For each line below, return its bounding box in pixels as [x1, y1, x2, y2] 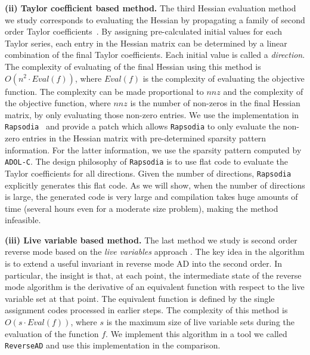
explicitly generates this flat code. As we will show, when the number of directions [5, 178, 305, 191]
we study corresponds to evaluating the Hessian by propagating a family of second [5, 13, 305, 26]
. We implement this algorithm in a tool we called [106, 327, 287, 339]
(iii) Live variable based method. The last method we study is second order [5, 233, 297, 246]
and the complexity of [223, 85, 303, 97]
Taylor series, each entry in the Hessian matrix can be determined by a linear [5, 36, 287, 49]
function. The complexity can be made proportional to [5, 85, 204, 97]
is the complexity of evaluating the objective [142, 72, 305, 84]
